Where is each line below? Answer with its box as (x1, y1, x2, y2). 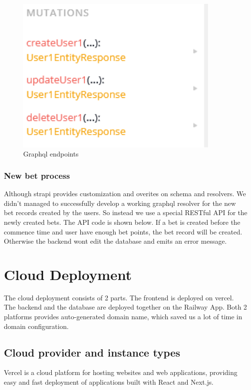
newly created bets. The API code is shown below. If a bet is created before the (4, 217, 240, 227)
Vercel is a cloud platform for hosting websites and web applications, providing (4, 367, 237, 377)
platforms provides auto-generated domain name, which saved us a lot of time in (4, 312, 242, 322)
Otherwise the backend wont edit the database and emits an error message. (4, 236, 227, 246)
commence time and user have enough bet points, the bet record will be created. (4, 226, 242, 236)
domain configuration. (4, 321, 69, 331)
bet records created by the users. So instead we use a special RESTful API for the (4, 207, 248, 218)
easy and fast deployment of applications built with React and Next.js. (4, 377, 214, 387)
